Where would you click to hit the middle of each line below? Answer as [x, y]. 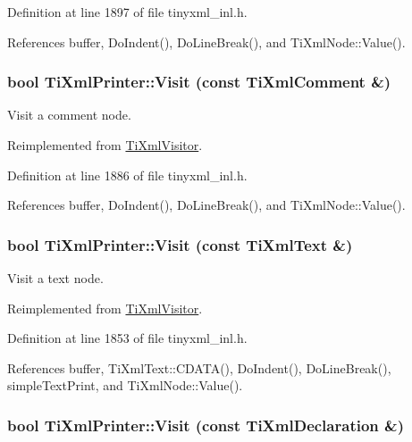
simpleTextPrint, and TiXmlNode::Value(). [125, 385]
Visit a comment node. [69, 115]
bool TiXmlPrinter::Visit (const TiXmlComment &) [199, 82]
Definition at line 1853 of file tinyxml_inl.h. [127, 338]
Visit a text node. [55, 278]
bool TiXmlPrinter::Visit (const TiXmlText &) [180, 244]
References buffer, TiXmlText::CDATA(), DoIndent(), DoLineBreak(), [199, 367]
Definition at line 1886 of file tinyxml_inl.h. [127, 175]
